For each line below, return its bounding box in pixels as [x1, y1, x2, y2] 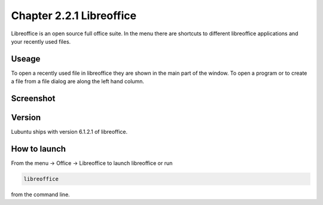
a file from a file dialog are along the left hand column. [11, 78, 145, 85]
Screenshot [11, 93, 56, 104]
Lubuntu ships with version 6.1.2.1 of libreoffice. [11, 128, 128, 136]
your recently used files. [11, 38, 71, 45]
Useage [11, 54, 41, 64]
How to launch [11, 143, 66, 154]
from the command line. [11, 191, 70, 198]
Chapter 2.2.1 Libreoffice [11, 9, 137, 22]
